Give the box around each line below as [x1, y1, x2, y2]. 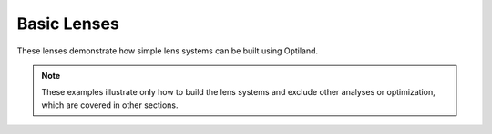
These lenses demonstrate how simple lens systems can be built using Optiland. [16, 45, 319, 56]
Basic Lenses [16, 14, 120, 33]
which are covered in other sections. [41, 100, 179, 110]
